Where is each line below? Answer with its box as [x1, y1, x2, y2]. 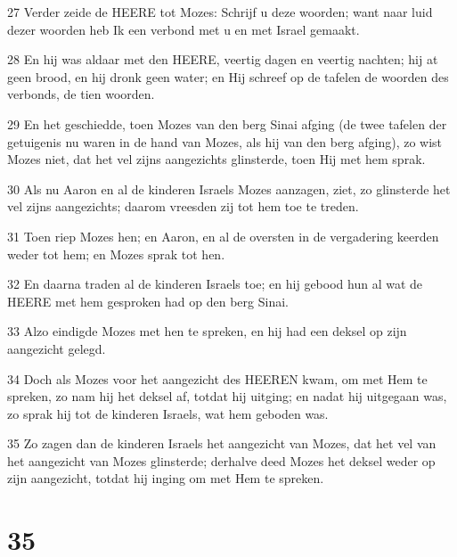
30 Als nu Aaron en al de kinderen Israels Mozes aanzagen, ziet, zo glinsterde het [7, 179, 451, 198]
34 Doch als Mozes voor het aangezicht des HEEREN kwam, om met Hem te [7, 369, 428, 388]
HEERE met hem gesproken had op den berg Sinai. [7, 291, 289, 310]
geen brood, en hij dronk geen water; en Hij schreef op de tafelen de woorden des [7, 67, 449, 86]
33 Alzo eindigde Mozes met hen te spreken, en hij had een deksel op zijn [7, 322, 407, 340]
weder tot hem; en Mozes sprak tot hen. [7, 244, 225, 263]
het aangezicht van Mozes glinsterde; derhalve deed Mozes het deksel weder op [7, 451, 436, 470]
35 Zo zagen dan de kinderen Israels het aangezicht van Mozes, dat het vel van [7, 434, 437, 453]
